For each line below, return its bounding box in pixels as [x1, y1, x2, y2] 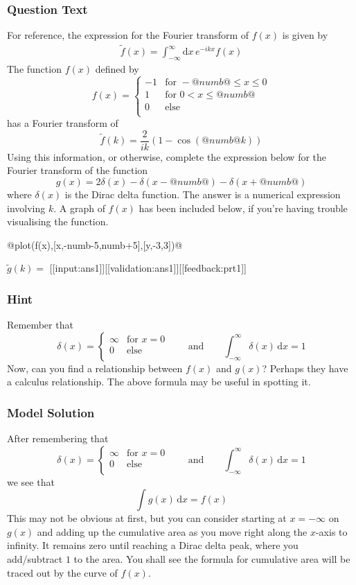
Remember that [7, 317, 73, 332]
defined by [95, 61, 139, 76]
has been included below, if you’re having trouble [139, 200, 348, 215]
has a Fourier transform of [7, 116, 118, 130]
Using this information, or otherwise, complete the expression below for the [7, 149, 327, 164]
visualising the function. [7, 214, 109, 229]
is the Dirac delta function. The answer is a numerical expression [64, 186, 341, 201]
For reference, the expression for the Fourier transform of [7, 28, 249, 42]
